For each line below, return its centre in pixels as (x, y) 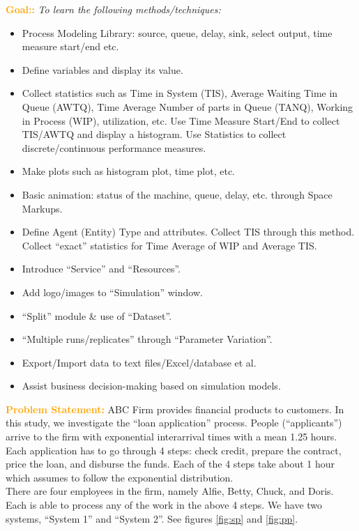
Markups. (42, 208)
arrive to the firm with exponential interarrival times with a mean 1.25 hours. (171, 437)
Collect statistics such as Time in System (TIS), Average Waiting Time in (180, 93)
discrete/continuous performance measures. (114, 147)
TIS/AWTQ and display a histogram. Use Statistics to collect (154, 134)
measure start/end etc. (70, 46)
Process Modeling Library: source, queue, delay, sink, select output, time (177, 32)
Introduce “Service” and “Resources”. (101, 269)
